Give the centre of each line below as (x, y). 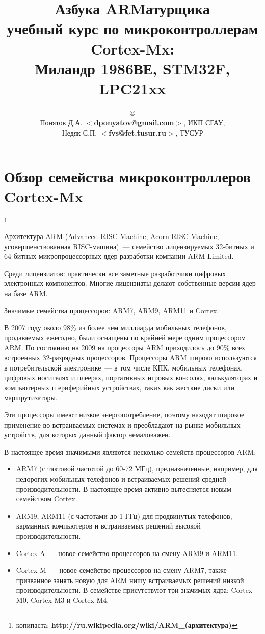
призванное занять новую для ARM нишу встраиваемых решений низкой (130, 580)
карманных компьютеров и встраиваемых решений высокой (108, 526)
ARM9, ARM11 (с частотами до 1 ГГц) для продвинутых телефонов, (124, 516)
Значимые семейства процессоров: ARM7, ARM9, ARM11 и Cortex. (112, 310)
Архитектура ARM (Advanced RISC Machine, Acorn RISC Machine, (112, 236)
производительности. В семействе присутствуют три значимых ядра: (122, 590)
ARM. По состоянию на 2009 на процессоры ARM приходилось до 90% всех (125, 347)
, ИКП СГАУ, (204, 123)
